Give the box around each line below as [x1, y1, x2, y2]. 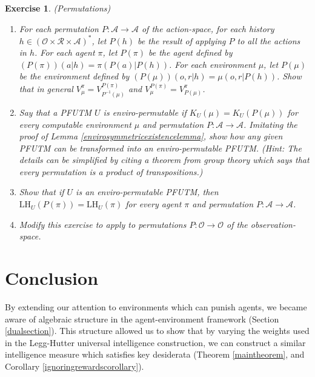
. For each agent [35, 46, 95, 59]
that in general [19, 82, 73, 95]
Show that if [19, 185, 64, 198]
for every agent [125, 198, 182, 210]
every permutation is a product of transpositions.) [19, 165, 203, 178]
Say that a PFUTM [19, 105, 92, 118]
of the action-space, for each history [141, 22, 274, 35]
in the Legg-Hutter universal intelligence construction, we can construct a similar [5, 336, 306, 349]
